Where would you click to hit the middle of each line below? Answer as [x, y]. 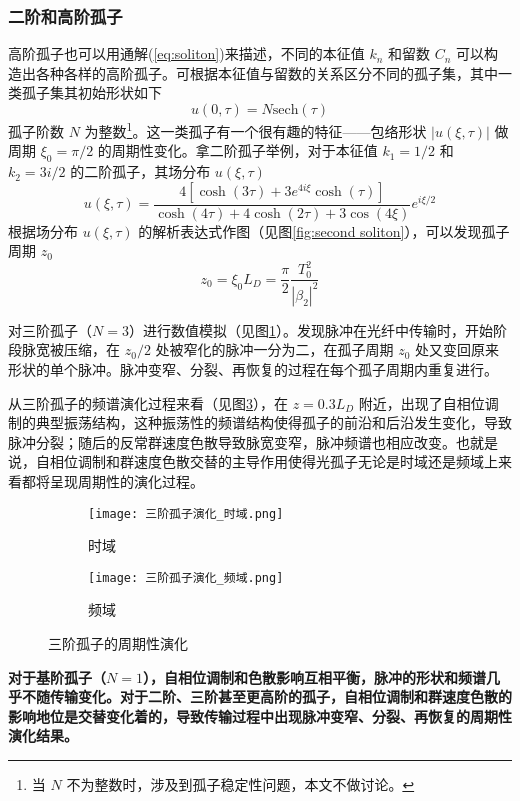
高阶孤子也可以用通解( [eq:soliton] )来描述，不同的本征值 [186, 53]
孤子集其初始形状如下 [91, 92]
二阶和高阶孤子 [65, 15]
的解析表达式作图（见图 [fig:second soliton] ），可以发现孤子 [324, 230]
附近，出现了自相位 [421, 402]
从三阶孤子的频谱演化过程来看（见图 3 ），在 [148, 402]
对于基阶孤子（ [57, 676]
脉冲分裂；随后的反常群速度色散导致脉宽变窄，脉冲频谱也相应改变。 [232, 441]
